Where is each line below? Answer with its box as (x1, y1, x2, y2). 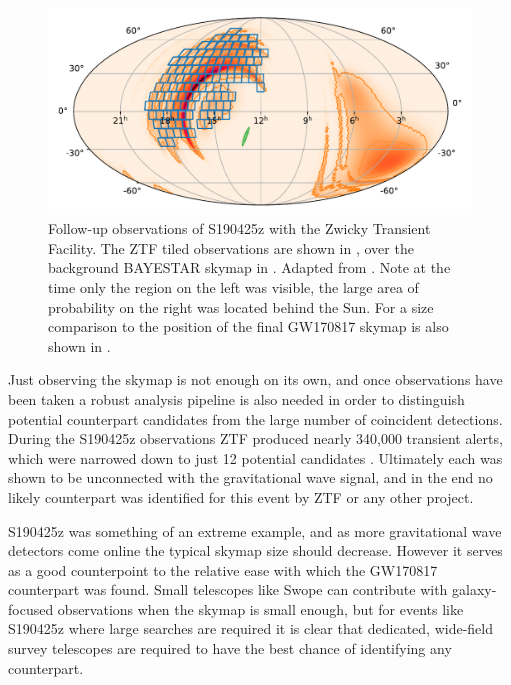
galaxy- (452, 579, 497, 600)
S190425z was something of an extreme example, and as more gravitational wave (8, 520, 502, 541)
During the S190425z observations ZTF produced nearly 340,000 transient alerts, (8, 428, 503, 449)
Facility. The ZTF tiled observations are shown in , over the (48, 237, 414, 258)
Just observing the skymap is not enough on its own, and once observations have (8, 369, 503, 390)
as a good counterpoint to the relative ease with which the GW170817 (8, 559, 438, 580)
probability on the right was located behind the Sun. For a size (48, 296, 434, 317)
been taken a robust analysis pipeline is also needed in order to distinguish (8, 388, 465, 409)
